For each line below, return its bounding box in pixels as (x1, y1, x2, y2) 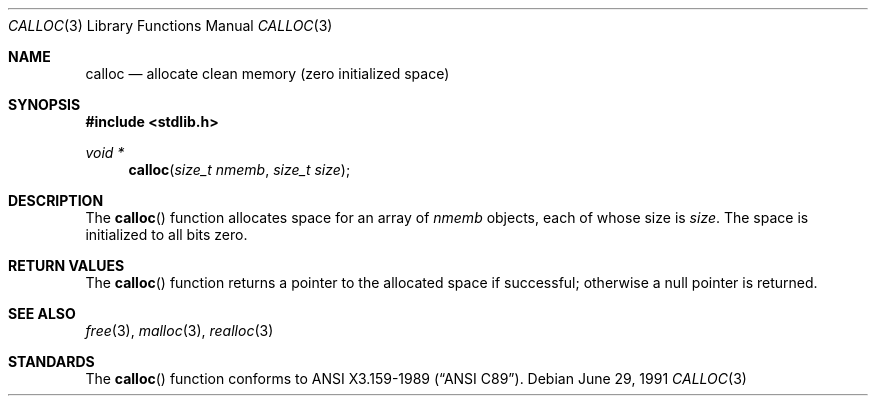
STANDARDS (8, 353, 95, 370)
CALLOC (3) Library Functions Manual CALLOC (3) (8, 17, 333, 34)
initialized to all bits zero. (85, 226, 248, 243)
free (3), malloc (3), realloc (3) (85, 322, 274, 339)
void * (85, 144, 125, 161)
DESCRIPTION (8, 192, 104, 209)
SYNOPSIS (8, 96, 81, 113)
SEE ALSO (8, 305, 76, 322)
